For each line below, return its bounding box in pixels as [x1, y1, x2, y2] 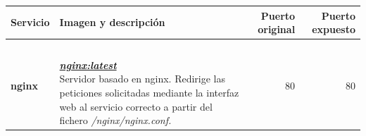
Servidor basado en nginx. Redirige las [59, 71, 225, 86]
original [258, 22, 296, 37]
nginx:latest [59, 57, 117, 72]
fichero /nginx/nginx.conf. [59, 113, 172, 128]
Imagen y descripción [59, 15, 165, 30]
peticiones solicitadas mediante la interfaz [59, 85, 239, 99]
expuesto [312, 22, 355, 37]
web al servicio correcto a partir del [59, 99, 213, 113]
